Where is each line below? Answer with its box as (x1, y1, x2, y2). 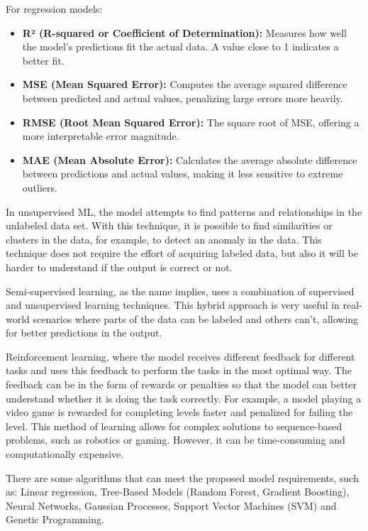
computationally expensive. (6, 447, 124, 461)
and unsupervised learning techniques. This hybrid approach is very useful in (6, 297, 340, 312)
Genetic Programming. (6, 512, 104, 527)
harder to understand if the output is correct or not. (6, 259, 233, 274)
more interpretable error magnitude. (22, 128, 179, 143)
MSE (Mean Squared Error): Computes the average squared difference (22, 77, 347, 92)
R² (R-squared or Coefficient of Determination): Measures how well (22, 25, 347, 40)
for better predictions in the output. (6, 325, 162, 340)
